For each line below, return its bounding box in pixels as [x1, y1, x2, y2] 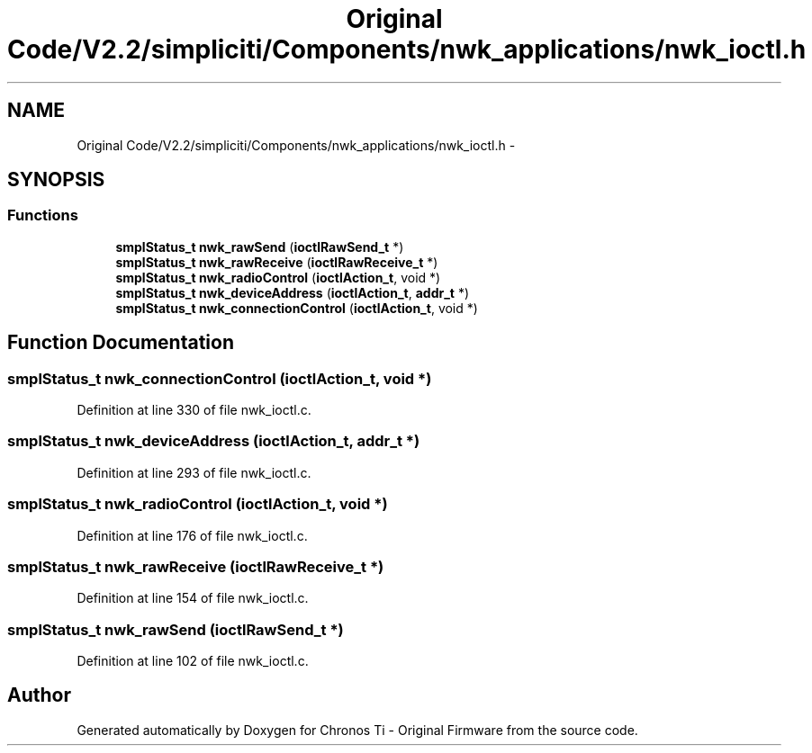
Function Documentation [7, 331, 234, 354]
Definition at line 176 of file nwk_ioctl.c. [77, 527, 308, 543]
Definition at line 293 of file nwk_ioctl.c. [77, 464, 311, 480]
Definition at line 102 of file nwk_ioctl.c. [77, 653, 309, 669]
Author [7, 684, 71, 707]
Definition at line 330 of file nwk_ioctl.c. [77, 402, 311, 418]
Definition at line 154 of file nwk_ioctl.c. [77, 590, 309, 606]
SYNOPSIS [7, 168, 105, 192]
